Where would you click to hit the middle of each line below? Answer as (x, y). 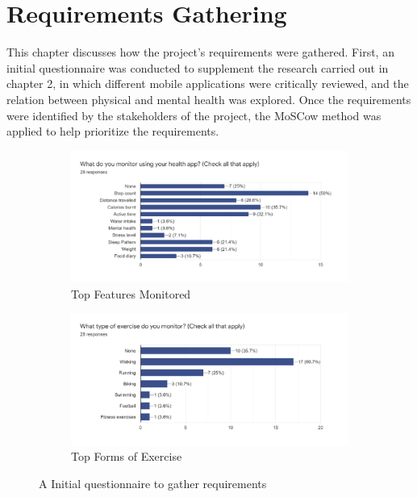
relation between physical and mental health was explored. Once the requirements (209, 99)
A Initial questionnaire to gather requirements (153, 483)
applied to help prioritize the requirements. (113, 131)
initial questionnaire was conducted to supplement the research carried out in (198, 67)
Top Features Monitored (131, 293)
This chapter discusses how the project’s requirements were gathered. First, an (200, 52)
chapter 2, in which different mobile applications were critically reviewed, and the (208, 84)
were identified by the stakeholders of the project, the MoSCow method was (194, 115)
